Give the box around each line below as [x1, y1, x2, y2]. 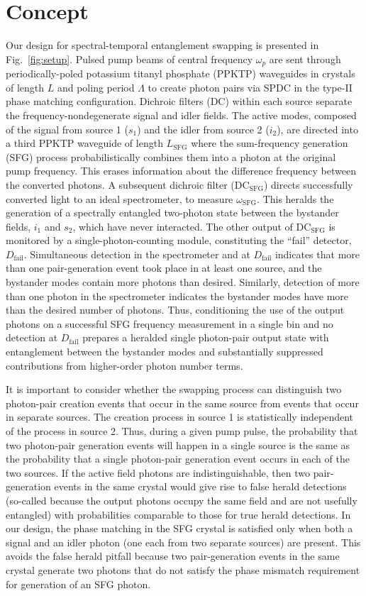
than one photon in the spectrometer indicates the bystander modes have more [6, 288, 349, 303]
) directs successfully [263, 177, 353, 192]
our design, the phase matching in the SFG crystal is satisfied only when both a [6, 521, 353, 536]
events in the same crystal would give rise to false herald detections [54, 479, 347, 494]
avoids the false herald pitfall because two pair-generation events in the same [6, 548, 340, 563]
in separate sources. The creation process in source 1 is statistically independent [6, 409, 354, 424]
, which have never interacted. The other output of [72, 219, 293, 233]
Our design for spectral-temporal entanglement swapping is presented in [6, 38, 319, 53]
